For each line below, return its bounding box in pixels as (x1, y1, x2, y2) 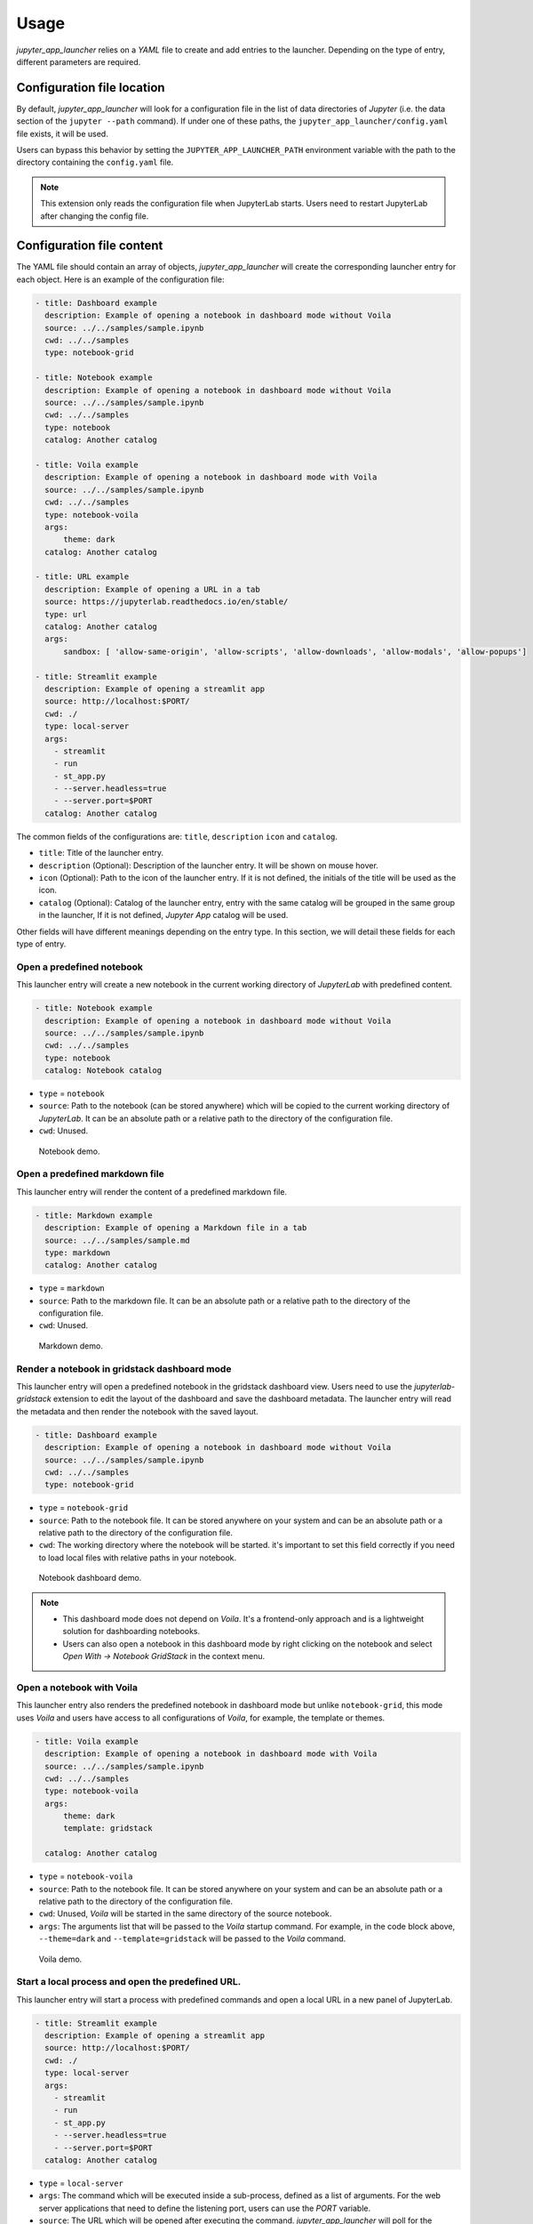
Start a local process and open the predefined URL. (16, 1976, 242, 1988)
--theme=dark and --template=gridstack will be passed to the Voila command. (38, 1933, 346, 1944)
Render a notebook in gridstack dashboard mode (16, 1362, 232, 1374)
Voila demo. (38, 1954, 83, 1964)
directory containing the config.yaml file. (16, 157, 174, 168)
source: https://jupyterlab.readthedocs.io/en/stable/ (44, 597, 289, 607)
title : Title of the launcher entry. (38, 848, 164, 858)
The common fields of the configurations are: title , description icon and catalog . (16, 831, 338, 842)
